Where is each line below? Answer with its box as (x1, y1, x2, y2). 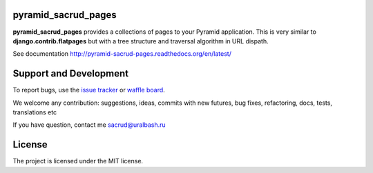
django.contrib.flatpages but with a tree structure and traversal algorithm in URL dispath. (12, 37, 269, 45)
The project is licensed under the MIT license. (12, 157, 144, 165)
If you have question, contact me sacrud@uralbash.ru (12, 121, 166, 129)
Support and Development (12, 68, 129, 79)
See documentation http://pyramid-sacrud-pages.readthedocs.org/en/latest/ (12, 50, 231, 58)
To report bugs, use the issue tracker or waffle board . (12, 86, 165, 94)
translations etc (12, 108, 57, 116)
